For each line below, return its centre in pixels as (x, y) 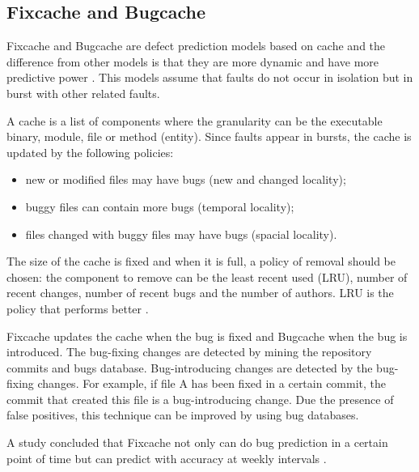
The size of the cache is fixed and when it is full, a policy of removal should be (201, 261)
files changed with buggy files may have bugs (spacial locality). (181, 234)
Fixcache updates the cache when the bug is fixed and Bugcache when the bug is (207, 336)
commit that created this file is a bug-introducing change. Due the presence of (200, 399)
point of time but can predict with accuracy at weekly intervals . (167, 458)
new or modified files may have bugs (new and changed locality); (186, 179)
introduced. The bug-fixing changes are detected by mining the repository (189, 352)
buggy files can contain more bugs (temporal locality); (160, 206)
